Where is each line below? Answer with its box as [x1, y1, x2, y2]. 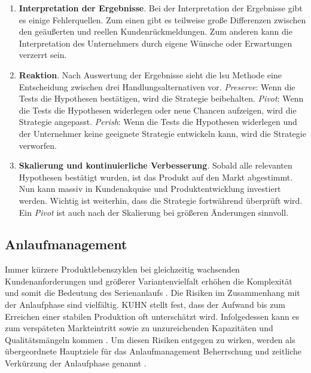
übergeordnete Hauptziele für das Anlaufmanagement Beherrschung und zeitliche [5, 345, 302, 357]
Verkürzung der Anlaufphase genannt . [5, 357, 147, 369]
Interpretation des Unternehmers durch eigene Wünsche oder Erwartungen [19, 36, 292, 49]
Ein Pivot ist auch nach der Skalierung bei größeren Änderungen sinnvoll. [19, 206, 289, 218]
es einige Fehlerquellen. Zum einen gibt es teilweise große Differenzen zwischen [19, 13, 306, 26]
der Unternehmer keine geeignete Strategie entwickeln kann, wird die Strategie [19, 127, 306, 139]
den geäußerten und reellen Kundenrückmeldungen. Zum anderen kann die [19, 25, 292, 38]
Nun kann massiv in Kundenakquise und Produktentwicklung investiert [19, 182, 281, 195]
